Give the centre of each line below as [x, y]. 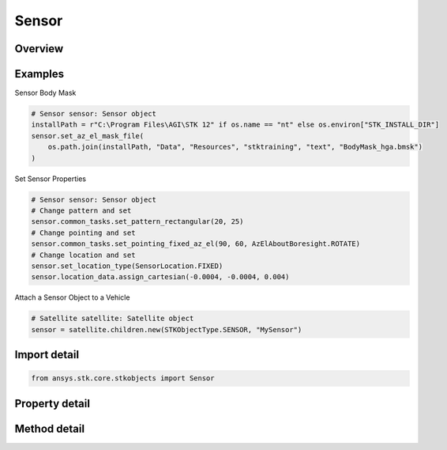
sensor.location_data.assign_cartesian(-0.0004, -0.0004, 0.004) [160, 277]
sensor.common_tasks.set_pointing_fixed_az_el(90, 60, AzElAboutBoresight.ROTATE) [196, 244]
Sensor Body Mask [45, 93]
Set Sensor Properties [51, 179]
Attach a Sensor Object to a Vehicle [72, 297]
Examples [39, 74]
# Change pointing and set [83, 233]
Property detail [53, 403]
